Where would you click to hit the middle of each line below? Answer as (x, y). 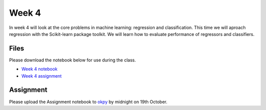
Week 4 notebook (39, 69)
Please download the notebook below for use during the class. (73, 60)
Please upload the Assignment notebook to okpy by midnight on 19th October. (88, 102)
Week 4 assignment (42, 76)
